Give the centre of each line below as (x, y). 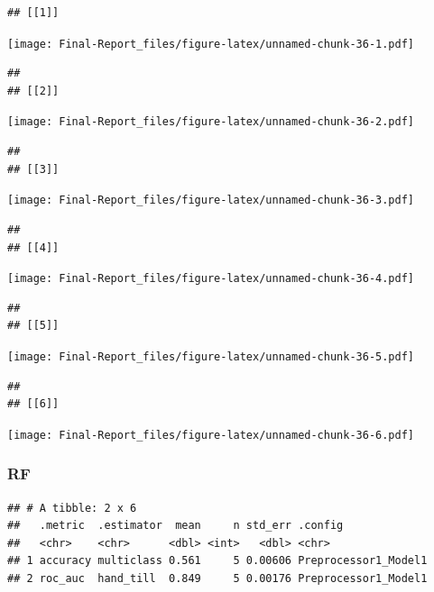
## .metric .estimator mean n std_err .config (175, 526)
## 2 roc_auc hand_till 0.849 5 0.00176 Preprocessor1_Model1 (217, 579)
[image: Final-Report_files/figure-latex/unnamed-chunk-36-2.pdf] (211, 122)
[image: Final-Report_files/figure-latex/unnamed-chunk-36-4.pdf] (211, 279)
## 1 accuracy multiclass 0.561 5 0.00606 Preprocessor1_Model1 (217, 561)
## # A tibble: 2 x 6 (72, 508)
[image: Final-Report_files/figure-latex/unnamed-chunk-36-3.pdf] (211, 200)
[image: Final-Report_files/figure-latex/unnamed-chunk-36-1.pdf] (211, 44)
